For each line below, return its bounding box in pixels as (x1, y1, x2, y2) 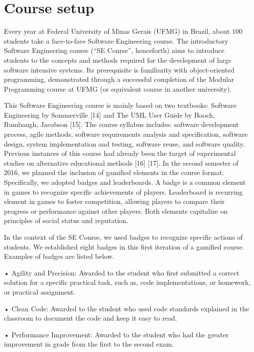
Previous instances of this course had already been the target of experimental (4, 148, 236, 158)
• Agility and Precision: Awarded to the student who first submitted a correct (4, 267, 239, 277)
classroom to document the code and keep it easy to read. (4, 313, 177, 323)
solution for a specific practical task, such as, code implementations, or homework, (4, 277, 251, 287)
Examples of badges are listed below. (4, 251, 115, 261)
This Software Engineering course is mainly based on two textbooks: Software (4, 100, 237, 110)
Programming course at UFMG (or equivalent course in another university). (4, 83, 232, 94)
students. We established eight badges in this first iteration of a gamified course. (4, 241, 245, 251)
